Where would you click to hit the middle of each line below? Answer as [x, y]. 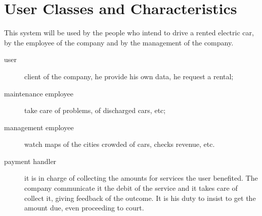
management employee [39, 127]
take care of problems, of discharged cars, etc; [95, 110]
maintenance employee [39, 93]
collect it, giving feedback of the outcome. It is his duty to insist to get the [140, 198]
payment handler [30, 161]
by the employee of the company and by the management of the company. [119, 42]
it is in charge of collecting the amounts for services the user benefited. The [141, 178]
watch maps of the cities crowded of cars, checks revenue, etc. [120, 144]
